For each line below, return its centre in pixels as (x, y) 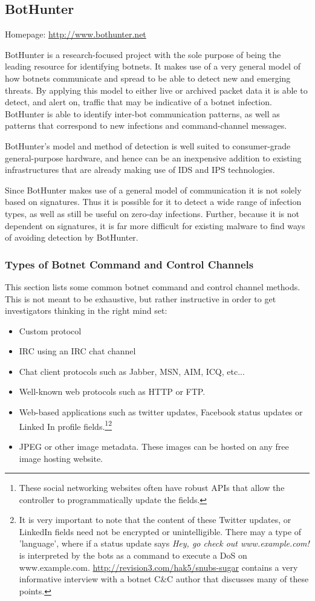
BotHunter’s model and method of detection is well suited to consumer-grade (148, 145)
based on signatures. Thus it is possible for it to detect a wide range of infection (153, 202)
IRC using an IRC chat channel (77, 351)
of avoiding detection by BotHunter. (72, 237)
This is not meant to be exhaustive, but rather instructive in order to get (141, 298)
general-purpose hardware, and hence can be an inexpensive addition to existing (153, 158)
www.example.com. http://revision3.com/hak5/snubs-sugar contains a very (158, 567)
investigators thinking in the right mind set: (86, 310)
